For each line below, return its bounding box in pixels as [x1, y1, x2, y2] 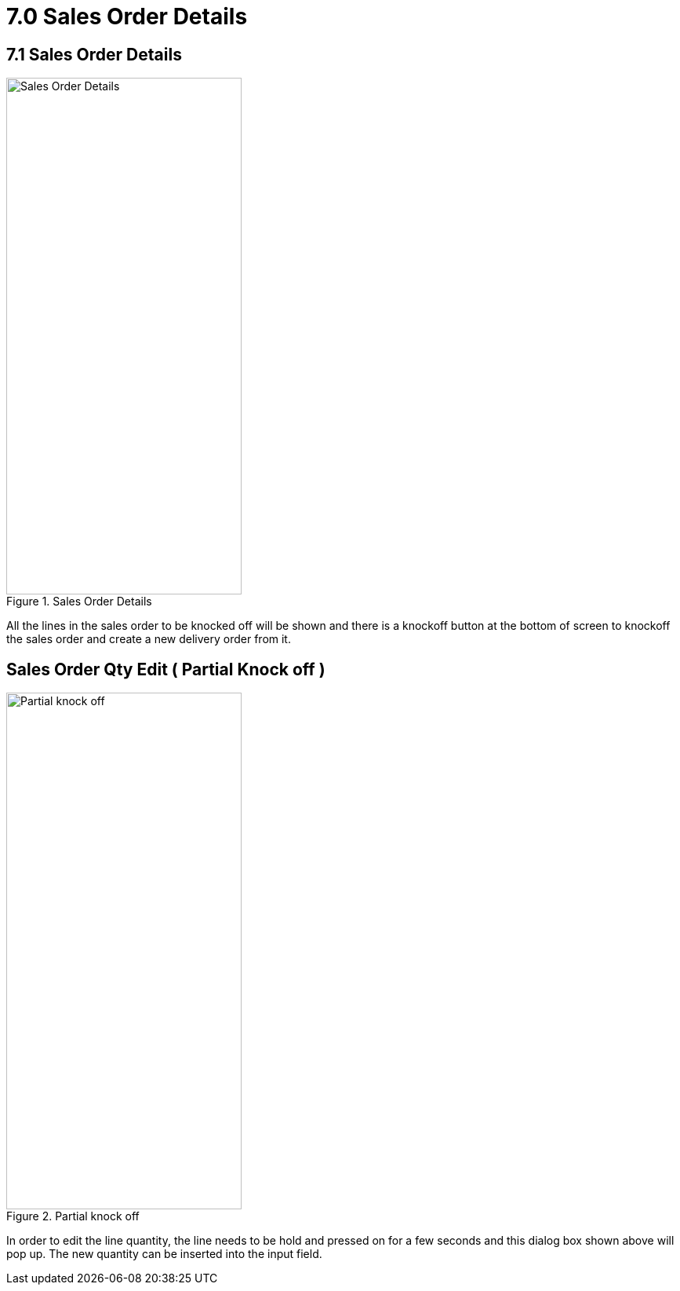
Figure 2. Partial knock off [6, 1209, 140, 1223]
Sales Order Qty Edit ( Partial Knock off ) [6, 659, 325, 679]
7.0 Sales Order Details [6, 3, 248, 30]
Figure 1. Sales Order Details [6, 594, 152, 609]
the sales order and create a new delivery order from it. [6, 632, 291, 646]
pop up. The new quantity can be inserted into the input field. [6, 1247, 322, 1261]
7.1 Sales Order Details [6, 44, 182, 64]
